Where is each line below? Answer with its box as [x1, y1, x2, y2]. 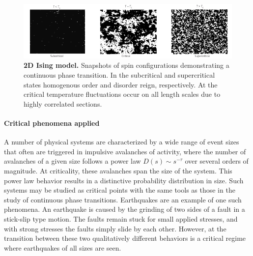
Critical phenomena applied [4, 118, 100, 128]
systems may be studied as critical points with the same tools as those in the [4, 185, 235, 195]
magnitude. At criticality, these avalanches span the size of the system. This [4, 166, 232, 176]
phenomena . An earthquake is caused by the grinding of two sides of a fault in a [4, 204, 245, 214]
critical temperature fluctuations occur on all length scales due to [24, 89, 221, 99]
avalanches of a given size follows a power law [4, 156, 141, 166]
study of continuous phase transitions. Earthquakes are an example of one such [4, 194, 242, 204]
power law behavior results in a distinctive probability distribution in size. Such [4, 175, 244, 185]
